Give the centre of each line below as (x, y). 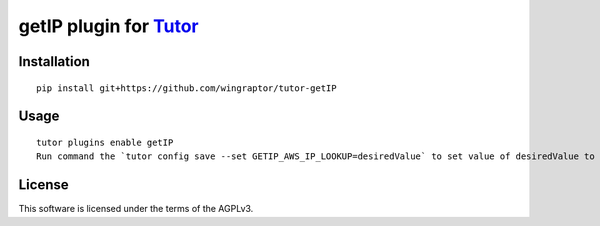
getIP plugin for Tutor (108, 26)
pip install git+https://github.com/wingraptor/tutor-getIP (186, 88)
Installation (54, 61)
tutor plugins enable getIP (105, 142)
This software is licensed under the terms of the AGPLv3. (136, 209)
